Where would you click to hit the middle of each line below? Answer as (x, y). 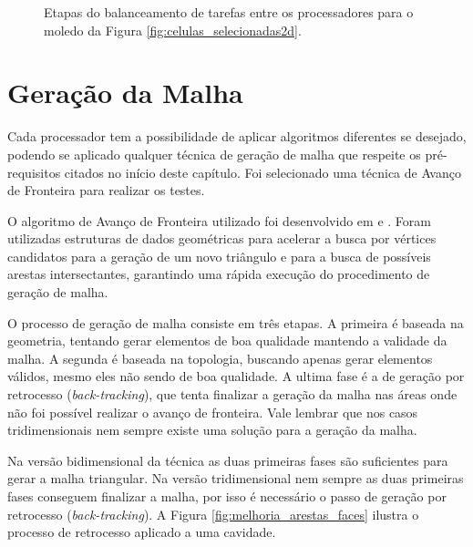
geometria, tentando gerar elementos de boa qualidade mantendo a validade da (227, 341)
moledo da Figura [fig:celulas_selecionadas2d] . (173, 30)
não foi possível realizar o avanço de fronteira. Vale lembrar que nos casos (213, 412)
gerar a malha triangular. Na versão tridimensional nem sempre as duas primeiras (236, 478)
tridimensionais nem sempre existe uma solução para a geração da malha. (212, 430)
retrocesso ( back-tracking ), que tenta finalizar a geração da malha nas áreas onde (232, 394)
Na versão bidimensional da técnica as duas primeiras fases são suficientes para (228, 460)
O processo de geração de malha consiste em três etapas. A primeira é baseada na (236, 322)
